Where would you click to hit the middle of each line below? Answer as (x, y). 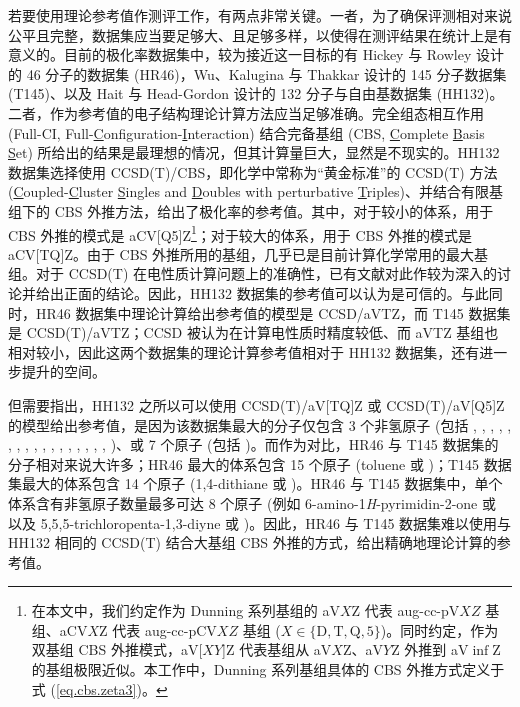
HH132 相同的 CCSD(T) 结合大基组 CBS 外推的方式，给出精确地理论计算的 (252, 542)
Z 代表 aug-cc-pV (405, 610)
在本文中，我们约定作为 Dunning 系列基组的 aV (186, 610)
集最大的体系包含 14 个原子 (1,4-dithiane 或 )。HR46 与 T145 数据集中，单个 (255, 483)
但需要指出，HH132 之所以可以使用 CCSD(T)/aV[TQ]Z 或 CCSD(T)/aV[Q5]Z (256, 404)
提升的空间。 (63, 371)
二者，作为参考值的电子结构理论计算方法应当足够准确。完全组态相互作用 (246, 112)
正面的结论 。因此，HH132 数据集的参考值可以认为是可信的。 (262, 292)
